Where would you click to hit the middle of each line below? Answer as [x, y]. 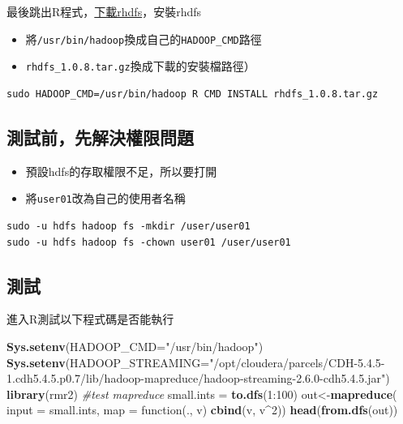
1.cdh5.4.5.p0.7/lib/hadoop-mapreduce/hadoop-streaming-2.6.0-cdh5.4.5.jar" [196, 378]
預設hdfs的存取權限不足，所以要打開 [121, 171]
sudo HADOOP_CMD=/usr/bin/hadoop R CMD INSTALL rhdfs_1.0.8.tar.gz [193, 94]
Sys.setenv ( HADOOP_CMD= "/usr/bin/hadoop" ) [135, 346]
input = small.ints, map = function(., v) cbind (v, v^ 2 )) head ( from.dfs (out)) [202, 410]
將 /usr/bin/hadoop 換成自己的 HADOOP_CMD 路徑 [144, 39]
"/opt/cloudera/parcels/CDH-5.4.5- [297, 362]
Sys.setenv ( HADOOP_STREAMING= [108, 362]
